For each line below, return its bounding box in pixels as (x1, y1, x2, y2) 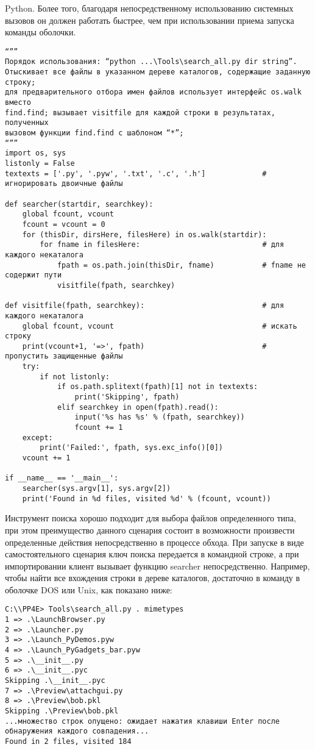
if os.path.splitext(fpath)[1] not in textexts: (57, 382, 258, 391)
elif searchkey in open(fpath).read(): (57, 402, 219, 412)
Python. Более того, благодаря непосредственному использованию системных (5, 2, 294, 14)
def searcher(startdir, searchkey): (5, 199, 154, 209)
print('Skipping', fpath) (74, 393, 180, 402)
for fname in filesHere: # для (40, 240, 285, 249)
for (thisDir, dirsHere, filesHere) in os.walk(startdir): (22, 230, 267, 239)
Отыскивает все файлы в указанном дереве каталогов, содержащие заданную (5, 68, 311, 77)
